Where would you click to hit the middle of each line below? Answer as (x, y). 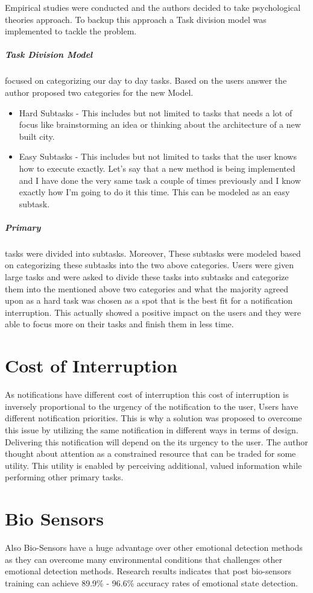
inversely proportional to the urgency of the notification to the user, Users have (152, 406)
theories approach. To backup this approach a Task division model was (136, 19)
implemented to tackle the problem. (71, 31)
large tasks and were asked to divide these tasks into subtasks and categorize (147, 277)
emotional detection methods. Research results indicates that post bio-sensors (148, 571)
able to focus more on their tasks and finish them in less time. (119, 324)
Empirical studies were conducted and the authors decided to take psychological (153, 7)
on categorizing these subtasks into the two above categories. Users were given (149, 265)
